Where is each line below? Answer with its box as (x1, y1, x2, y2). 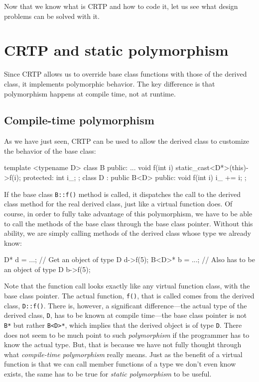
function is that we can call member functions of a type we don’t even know (4, 359, 236, 369)
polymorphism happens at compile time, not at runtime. (4, 88, 176, 98)
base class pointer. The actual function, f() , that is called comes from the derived (4, 290, 255, 301)
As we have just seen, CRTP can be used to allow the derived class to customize (4, 136, 250, 146)
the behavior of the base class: (4, 145, 96, 156)
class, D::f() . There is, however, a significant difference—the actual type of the (4, 300, 247, 310)
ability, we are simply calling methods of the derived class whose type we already (4, 228, 251, 238)
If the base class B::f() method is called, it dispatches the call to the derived (4, 189, 241, 199)
